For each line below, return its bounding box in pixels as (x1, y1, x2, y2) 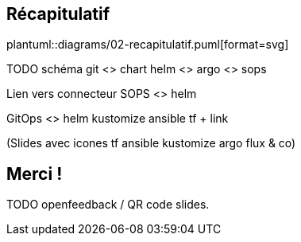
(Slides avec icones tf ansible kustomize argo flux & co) (6, 136, 296, 150)
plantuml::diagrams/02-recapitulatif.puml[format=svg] (6, 37, 289, 52)
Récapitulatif (6, 4, 110, 24)
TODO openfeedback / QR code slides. (6, 197, 210, 212)
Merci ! (6, 163, 63, 184)
